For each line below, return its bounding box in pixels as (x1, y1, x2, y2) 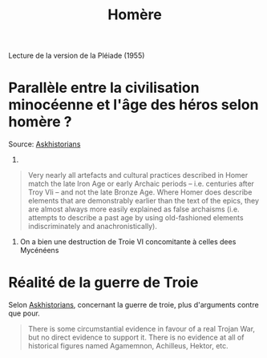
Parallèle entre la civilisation (8, 78, 200, 97)
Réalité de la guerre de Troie (8, 274, 199, 292)
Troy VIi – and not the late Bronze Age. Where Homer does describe (27, 187, 253, 197)
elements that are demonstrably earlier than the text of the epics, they (27, 196, 259, 206)
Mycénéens (19, 246, 59, 255)
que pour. (8, 308, 40, 318)
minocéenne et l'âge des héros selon (8, 96, 259, 114)
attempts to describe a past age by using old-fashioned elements (27, 213, 244, 223)
